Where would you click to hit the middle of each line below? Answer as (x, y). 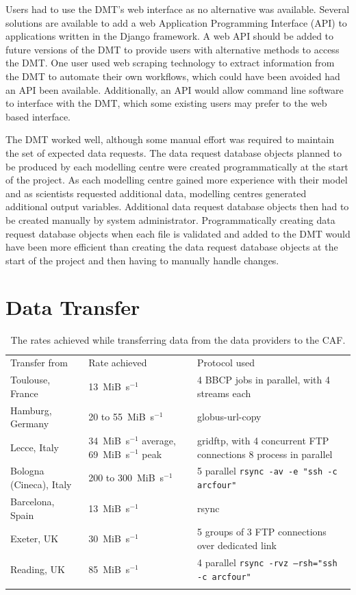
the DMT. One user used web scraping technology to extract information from (170, 63)
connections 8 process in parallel (265, 454)
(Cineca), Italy (41, 484)
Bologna (27, 471)
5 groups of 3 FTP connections (262, 532)
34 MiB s (109, 440)
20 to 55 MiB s (122, 417)
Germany (30, 423)
